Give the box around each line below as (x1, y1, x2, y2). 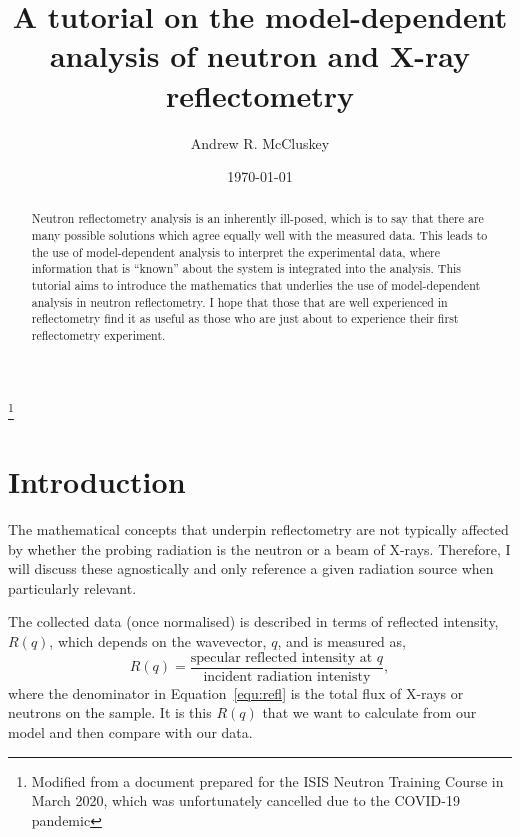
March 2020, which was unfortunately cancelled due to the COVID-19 (31, 790, 460, 811)
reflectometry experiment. (31, 327, 166, 344)
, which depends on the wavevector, (49, 631, 267, 652)
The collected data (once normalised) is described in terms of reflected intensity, (8, 611, 499, 632)
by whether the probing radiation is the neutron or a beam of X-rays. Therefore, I (8, 538, 511, 559)
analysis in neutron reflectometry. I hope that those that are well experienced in (31, 293, 448, 310)
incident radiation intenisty (203, 669, 371, 684)
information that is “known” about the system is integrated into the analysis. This (31, 260, 462, 277)
